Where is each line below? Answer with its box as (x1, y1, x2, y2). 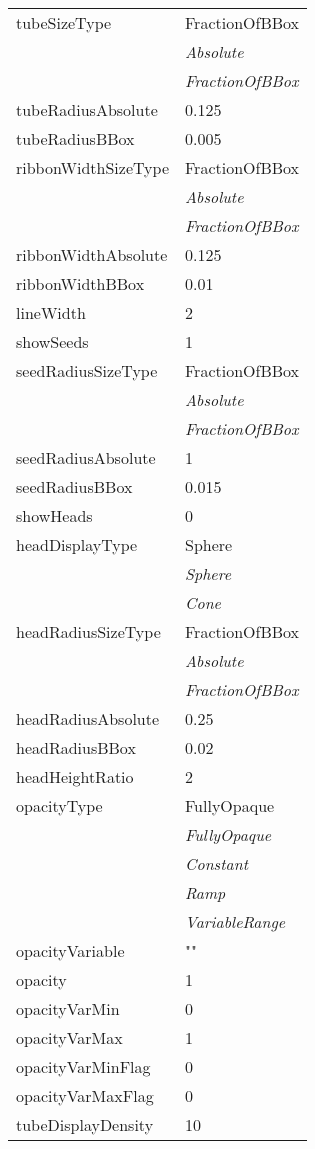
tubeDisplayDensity (16, 1113, 154, 1136)
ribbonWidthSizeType (16, 156, 169, 179)
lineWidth (16, 301, 86, 324)
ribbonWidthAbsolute (16, 243, 168, 266)
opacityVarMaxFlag (16, 1084, 154, 1107)
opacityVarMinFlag (16, 1055, 151, 1078)
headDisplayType (16, 533, 138, 556)
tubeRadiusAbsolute (16, 98, 158, 121)
